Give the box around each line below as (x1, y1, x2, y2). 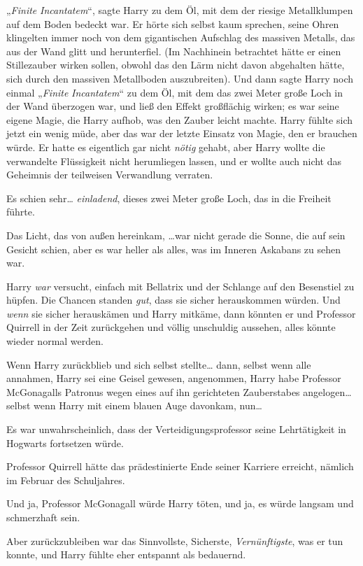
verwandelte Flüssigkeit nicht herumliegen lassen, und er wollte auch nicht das (6, 153, 342, 168)
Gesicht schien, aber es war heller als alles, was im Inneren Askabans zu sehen (6, 241, 341, 256)
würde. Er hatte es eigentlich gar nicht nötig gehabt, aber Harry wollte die (6, 139, 325, 154)
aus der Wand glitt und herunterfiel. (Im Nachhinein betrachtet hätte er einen (6, 43, 341, 58)
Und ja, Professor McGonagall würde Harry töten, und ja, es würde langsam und (6, 496, 354, 511)
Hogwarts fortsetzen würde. (6, 435, 124, 450)
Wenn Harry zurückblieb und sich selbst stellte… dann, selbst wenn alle (6, 357, 311, 372)
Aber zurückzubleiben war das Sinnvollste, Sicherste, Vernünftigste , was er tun (6, 533, 343, 548)
